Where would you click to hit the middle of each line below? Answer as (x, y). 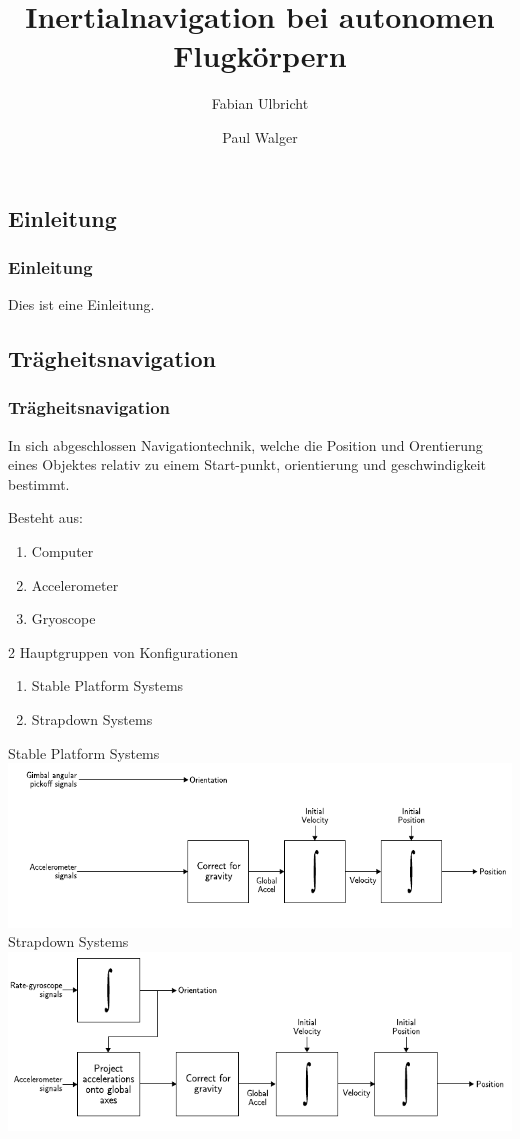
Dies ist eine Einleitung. (81, 304)
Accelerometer (75, 584)
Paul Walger (260, 136)
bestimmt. (39, 483)
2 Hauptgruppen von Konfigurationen (123, 651)
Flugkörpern (260, 55)
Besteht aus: (45, 517)
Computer (62, 551)
